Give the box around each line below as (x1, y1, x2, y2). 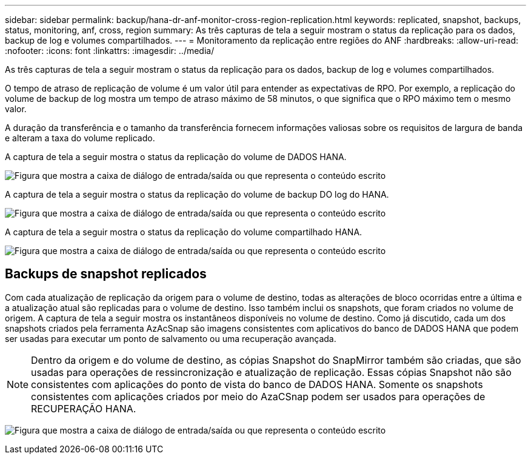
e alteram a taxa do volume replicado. (5, 133, 155, 143)
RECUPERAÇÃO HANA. (31, 402, 136, 415)
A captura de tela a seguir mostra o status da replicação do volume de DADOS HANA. (5, 152, 347, 162)
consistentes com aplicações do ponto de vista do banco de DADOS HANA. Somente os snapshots (31, 378, 483, 390)
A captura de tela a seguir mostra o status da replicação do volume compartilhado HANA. (5, 227, 362, 237)
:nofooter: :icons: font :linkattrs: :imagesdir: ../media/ (5, 45, 215, 56)
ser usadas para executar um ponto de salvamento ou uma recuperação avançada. (5, 333, 336, 344)
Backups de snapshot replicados (5, 266, 207, 282)
